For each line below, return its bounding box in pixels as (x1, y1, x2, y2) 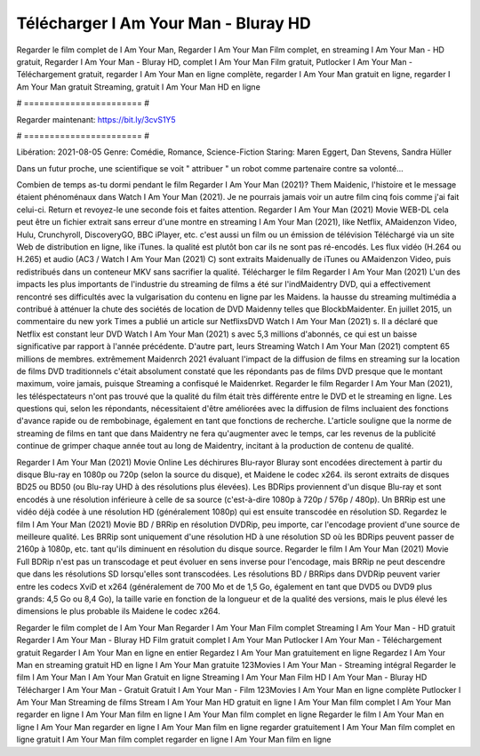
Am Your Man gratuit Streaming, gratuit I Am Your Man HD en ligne (16, 81, 261, 92)
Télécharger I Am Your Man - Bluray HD (16, 13, 311, 33)
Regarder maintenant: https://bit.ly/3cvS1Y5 (16, 114, 177, 124)
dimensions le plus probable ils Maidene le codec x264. (16, 606, 221, 617)
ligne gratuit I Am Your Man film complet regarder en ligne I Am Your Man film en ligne (16, 734, 332, 745)
